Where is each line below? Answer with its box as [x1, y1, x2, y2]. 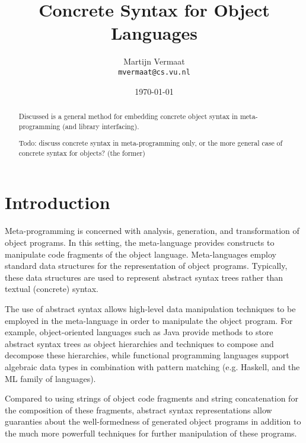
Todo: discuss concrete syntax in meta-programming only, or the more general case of [18, 138, 283, 148]
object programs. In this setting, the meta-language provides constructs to [5, 236, 275, 248]
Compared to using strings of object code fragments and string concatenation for [5, 392, 298, 405]
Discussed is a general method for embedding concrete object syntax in [18, 111, 238, 121]
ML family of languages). [5, 372, 96, 384]
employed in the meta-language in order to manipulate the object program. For [5, 314, 293, 326]
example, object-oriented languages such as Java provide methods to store [5, 326, 273, 338]
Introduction [5, 190, 110, 214]
